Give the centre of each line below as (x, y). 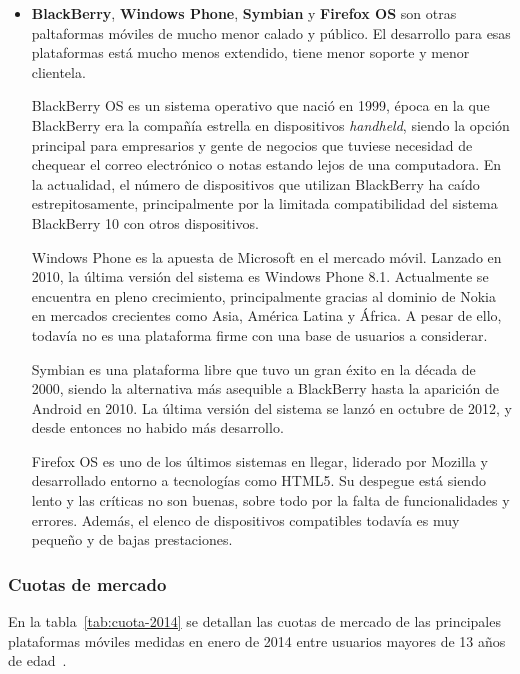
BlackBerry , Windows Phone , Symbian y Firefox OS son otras (244, 13)
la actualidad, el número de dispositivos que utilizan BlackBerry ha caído (255, 183)
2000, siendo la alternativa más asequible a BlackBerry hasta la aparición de (265, 388)
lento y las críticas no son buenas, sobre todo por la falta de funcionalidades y (270, 500)
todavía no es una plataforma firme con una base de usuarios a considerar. (259, 334)
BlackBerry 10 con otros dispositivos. (145, 222)
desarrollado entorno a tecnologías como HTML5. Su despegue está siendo (258, 480)
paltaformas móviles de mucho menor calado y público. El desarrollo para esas (271, 32)
